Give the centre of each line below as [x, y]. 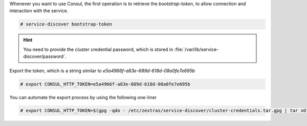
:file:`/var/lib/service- [196, 49]
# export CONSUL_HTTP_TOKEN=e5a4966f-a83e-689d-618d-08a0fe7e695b [105, 84]
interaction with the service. [39, 11]
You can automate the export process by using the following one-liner [83, 97]
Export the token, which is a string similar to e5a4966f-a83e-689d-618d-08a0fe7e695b [102, 71]
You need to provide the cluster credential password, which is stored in [98, 49]
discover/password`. [45, 56]
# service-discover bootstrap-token [66, 24]
